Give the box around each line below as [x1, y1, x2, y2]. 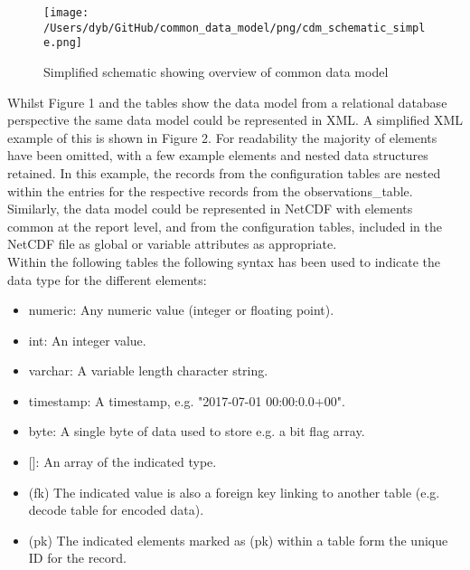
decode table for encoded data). [28, 500, 204, 519]
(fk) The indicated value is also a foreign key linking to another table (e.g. [28, 482, 440, 501]
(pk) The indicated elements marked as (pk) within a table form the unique [28, 530, 448, 549]
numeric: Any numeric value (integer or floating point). [28, 300, 334, 319]
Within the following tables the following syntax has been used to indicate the [7, 252, 441, 271]
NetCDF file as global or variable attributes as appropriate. [7, 234, 337, 253]
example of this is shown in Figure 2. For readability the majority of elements [7, 128, 437, 147]
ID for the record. [28, 548, 127, 567]
